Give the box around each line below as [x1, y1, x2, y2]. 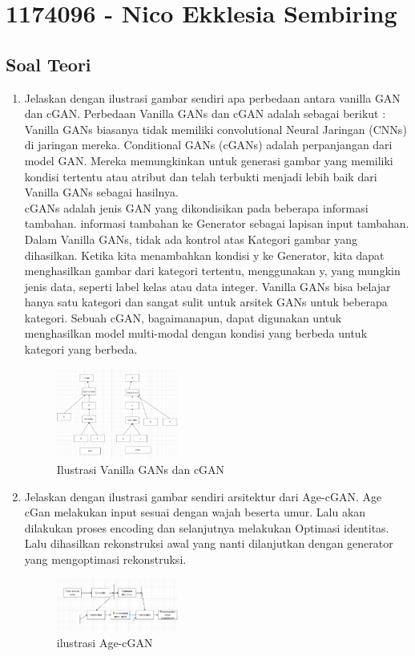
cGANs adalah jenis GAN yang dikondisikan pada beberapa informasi [24, 199, 369, 216]
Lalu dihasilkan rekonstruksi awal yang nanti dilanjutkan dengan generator [24, 535, 393, 552]
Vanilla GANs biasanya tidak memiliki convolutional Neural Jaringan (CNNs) [24, 120, 407, 137]
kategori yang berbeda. [24, 341, 138, 358]
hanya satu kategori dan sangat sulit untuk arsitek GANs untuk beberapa [24, 294, 388, 310]
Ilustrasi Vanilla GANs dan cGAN [56, 461, 225, 478]
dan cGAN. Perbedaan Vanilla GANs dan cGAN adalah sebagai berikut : [24, 105, 386, 122]
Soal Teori [6, 51, 91, 76]
